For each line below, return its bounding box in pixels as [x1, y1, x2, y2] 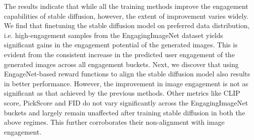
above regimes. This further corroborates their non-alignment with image [4, 117, 225, 127]
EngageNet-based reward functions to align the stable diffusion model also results [4, 69, 251, 79]
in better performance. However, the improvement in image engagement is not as [4, 78, 249, 88]
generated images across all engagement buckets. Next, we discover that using [4, 59, 239, 69]
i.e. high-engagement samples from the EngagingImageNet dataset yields [4, 30, 223, 40]
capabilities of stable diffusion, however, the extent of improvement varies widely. [4, 10, 249, 21]
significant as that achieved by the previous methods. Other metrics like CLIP [4, 88, 240, 98]
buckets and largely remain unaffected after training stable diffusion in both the [4, 107, 245, 117]
